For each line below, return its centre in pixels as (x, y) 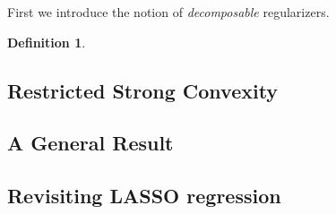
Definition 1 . (47, 42)
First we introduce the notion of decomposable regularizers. (168, 12)
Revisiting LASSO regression (144, 196)
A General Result (90, 143)
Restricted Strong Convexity (143, 90)
